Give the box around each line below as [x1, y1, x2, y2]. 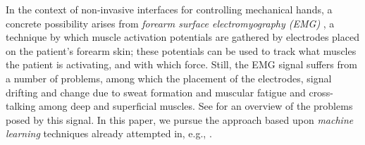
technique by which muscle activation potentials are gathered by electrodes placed [6, 30, 359, 44]
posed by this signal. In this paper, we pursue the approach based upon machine [6, 112, 354, 127]
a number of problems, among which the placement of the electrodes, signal [6, 70, 332, 85]
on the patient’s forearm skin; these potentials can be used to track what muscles [6, 43, 357, 58]
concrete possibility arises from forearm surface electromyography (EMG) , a [6, 15, 335, 30]
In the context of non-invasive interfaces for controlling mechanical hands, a [6, 2, 333, 16]
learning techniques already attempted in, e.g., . [6, 126, 212, 141]
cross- [309, 84, 333, 99]
